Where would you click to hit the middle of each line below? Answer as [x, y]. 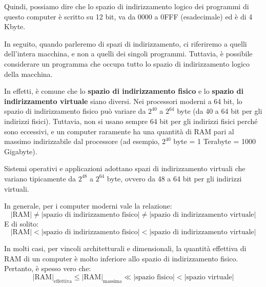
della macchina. [28, 74]
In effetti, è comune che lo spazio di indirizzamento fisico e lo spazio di [124, 91]
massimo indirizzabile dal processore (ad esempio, [82, 141]
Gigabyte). [21, 151]
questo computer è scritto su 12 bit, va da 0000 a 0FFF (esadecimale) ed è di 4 [128, 16]
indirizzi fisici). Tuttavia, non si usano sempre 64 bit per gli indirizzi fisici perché [131, 121]
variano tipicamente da [40, 178]
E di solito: [22, 223]
